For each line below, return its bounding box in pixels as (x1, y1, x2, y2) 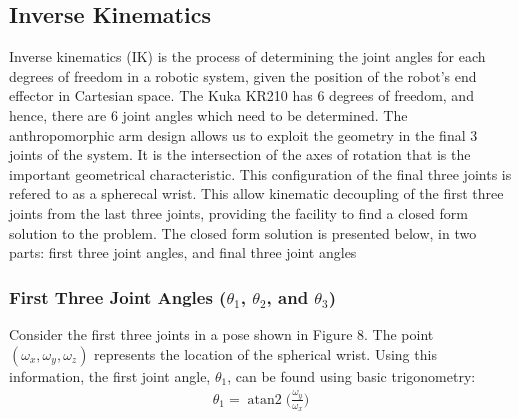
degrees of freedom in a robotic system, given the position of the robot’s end (9, 65, 477, 86)
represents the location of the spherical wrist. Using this (94, 343, 437, 364)
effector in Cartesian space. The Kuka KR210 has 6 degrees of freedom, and (9, 85, 474, 106)
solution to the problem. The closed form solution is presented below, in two (9, 222, 477, 243)
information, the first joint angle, (9, 365, 211, 386)
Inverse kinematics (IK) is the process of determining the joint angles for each (9, 46, 486, 67)
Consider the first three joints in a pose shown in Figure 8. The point (9, 323, 434, 344)
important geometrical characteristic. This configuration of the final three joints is (9, 163, 512, 184)
